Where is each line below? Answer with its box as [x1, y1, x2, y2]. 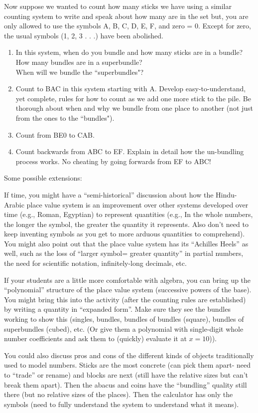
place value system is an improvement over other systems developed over [26, 199, 249, 209]
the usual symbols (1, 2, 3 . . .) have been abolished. [4, 30, 163, 40]
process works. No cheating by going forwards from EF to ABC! [15, 156, 211, 166]
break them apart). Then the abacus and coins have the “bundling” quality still [4, 379, 247, 390]
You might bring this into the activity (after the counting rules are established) [4, 294, 246, 304]
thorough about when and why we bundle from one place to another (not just [15, 103, 254, 113]
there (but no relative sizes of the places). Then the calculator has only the [4, 389, 233, 400]
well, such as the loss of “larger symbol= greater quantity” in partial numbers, [4, 248, 244, 258]
